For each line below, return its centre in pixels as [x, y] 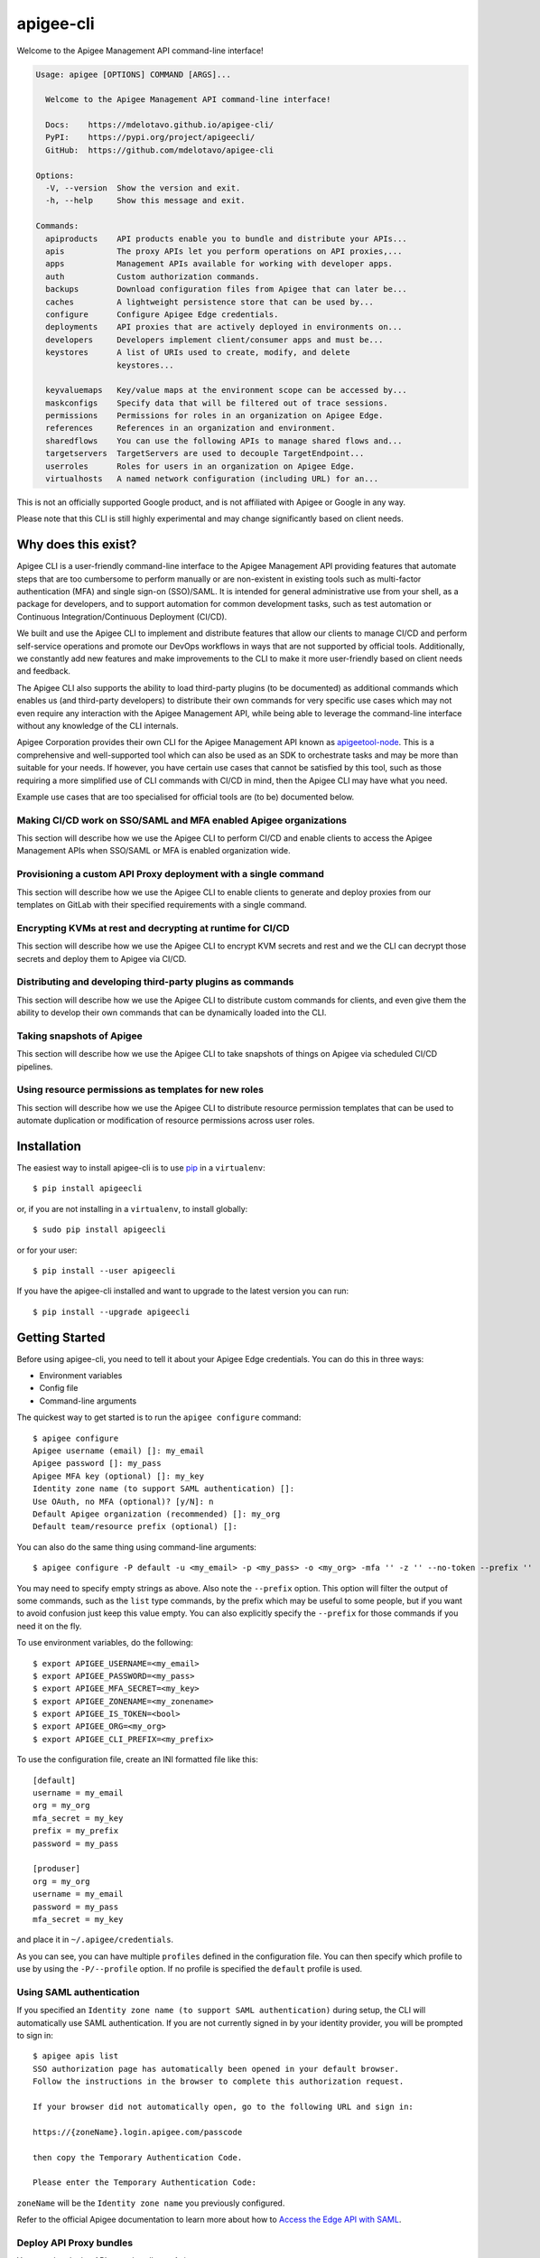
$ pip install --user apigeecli [104, 1270]
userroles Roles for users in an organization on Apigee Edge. [200, 466]
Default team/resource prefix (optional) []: [135, 1527]
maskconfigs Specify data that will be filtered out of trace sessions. [217, 403]
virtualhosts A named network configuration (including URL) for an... [212, 479]
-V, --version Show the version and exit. [143, 188]
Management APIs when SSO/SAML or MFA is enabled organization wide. [154, 851]
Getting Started [61, 1337]
